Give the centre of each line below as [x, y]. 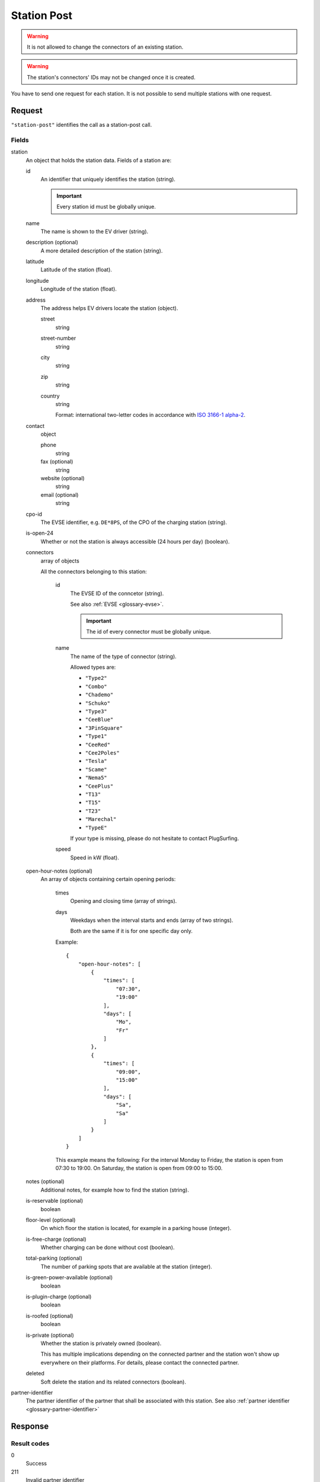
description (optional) [52, 242]
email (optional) [60, 494]
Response [30, 1426]
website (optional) [63, 478]
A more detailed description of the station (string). [102, 250]
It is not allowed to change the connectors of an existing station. [105, 47]
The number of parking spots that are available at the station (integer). [127, 1266]
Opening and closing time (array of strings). [124, 901]
